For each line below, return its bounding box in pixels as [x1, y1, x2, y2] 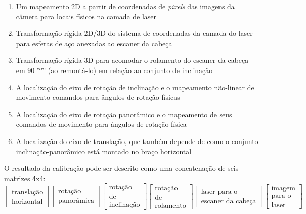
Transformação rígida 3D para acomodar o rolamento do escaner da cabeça [16, 55, 249, 65]
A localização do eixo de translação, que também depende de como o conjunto [16, 135, 258, 146]
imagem [271, 185, 295, 192]
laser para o [201, 188, 238, 195]
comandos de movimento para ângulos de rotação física [16, 119, 187, 129]
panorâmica [58, 197, 94, 205]
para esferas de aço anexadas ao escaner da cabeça [16, 38, 172, 48]
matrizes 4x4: [4, 172, 46, 183]
